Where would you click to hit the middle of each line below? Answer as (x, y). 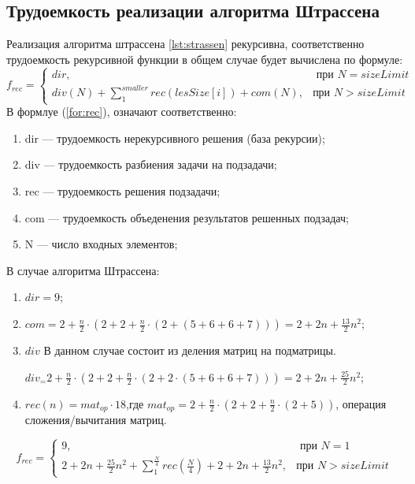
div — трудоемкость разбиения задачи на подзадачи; (151, 164)
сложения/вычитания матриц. (96, 420)
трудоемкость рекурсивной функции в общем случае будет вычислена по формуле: (205, 59)
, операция (361, 403)
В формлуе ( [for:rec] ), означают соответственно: (122, 112)
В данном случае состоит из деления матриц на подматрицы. (190, 350)
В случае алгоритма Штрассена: (83, 270)
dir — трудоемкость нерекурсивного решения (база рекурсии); (175, 138)
